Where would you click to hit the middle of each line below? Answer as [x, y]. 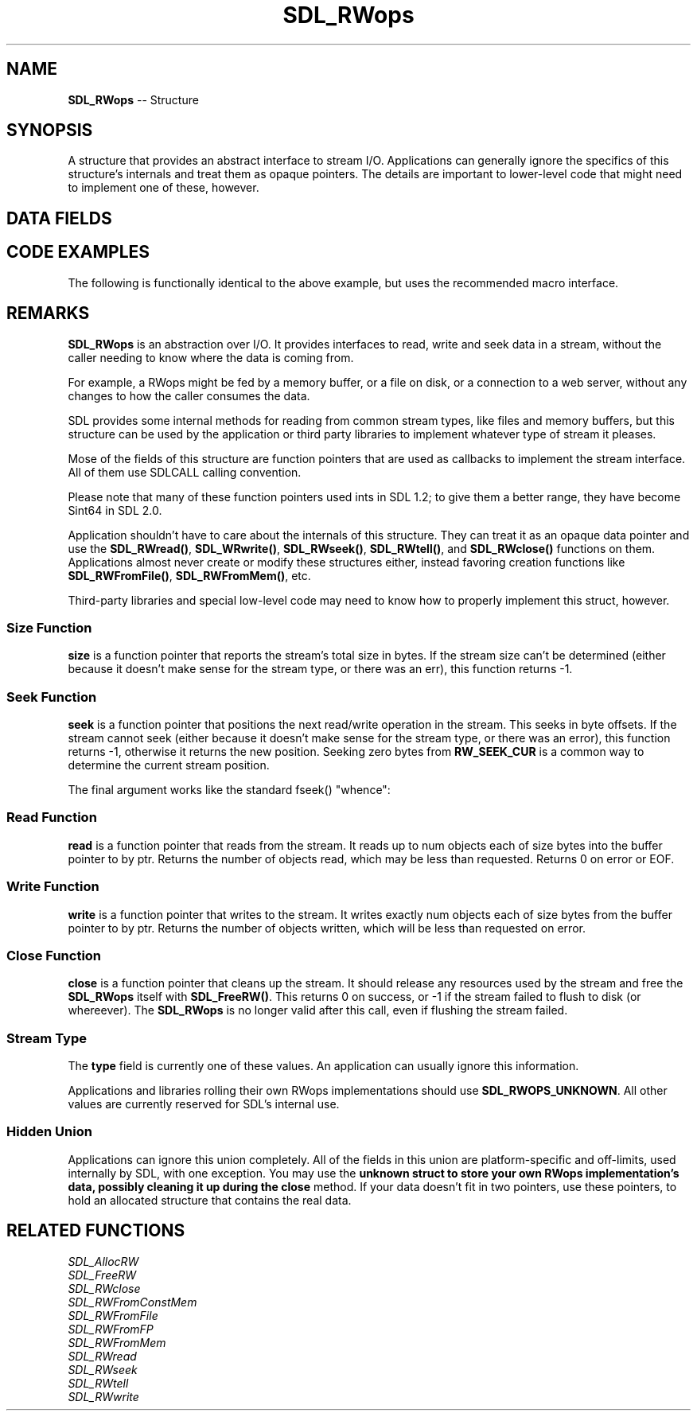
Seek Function [52, 697]
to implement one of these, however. [164, 188]
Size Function [49, 627]
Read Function [52, 817]
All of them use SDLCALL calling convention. [185, 472]
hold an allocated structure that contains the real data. [210, 1200]
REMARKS [48, 313]
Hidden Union [49, 1132]
